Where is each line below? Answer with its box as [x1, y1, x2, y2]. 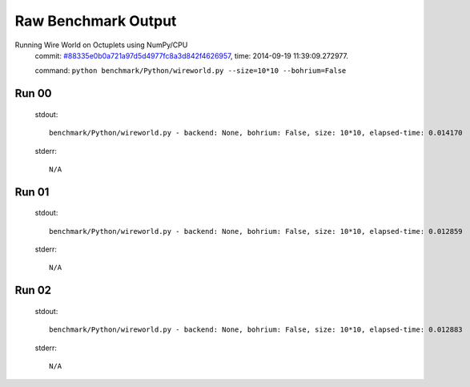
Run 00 [14, 87, 52, 100]
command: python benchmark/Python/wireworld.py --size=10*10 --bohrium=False [34, 66, 347, 75]
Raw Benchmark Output [14, 12, 177, 30]
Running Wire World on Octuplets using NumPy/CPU [14, 40, 188, 50]
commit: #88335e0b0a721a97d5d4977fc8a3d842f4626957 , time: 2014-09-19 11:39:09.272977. [34, 50, 348, 60]
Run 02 [14, 284, 52, 297]
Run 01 [14, 185, 50, 199]
